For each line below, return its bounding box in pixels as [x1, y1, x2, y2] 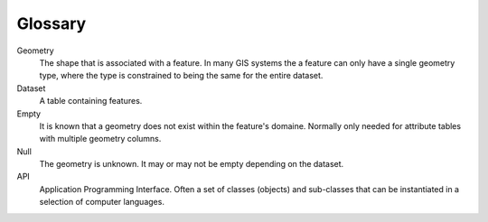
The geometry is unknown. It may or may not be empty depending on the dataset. [39, 159, 344, 170]
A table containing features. [39, 96, 143, 106]
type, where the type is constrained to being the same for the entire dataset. [39, 70, 324, 81]
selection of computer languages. [39, 197, 164, 208]
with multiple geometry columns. [39, 134, 162, 144]
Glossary [16, 14, 87, 33]
